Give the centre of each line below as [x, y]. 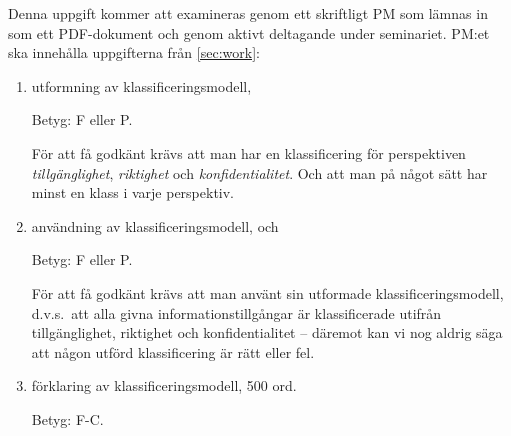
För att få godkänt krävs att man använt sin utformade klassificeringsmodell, [267, 292]
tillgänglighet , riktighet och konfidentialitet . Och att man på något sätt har [259, 172]
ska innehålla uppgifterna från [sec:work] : [134, 52]
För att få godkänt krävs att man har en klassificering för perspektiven [248, 152]
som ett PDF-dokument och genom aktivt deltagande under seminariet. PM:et [249, 32]
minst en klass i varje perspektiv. [133, 192]
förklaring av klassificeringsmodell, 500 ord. [164, 385]
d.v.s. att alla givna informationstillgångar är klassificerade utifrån [236, 312]
